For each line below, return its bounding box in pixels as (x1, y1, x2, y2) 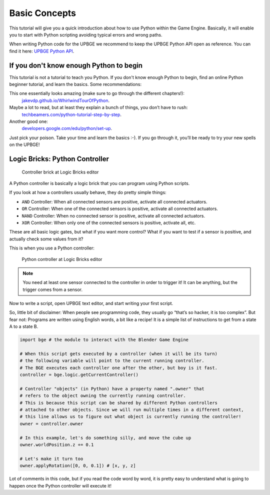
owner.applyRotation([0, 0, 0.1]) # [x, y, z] (19, 463, 136, 468)
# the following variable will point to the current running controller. (19, 358, 204, 363)
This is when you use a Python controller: (9, 245, 95, 251)
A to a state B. (9, 323, 38, 329)
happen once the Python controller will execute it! (9, 482, 112, 488)
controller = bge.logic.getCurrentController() (19, 372, 138, 377)
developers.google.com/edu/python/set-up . (21, 125, 112, 131)
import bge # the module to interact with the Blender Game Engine (19, 337, 189, 342)
